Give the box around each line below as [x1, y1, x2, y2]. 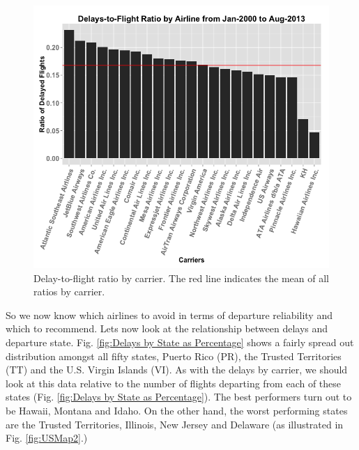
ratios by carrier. [33, 284, 105, 299]
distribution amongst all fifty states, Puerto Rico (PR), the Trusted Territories [6, 348, 342, 363]
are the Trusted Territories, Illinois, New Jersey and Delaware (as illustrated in [6, 417, 344, 431]
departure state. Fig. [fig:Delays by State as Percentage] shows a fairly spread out [6, 335, 354, 350]
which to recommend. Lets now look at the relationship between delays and [6, 321, 328, 336]
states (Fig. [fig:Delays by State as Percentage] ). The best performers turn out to [6, 389, 352, 404]
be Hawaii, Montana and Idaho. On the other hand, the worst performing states [6, 403, 348, 418]
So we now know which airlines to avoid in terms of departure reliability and [6, 307, 333, 322]
